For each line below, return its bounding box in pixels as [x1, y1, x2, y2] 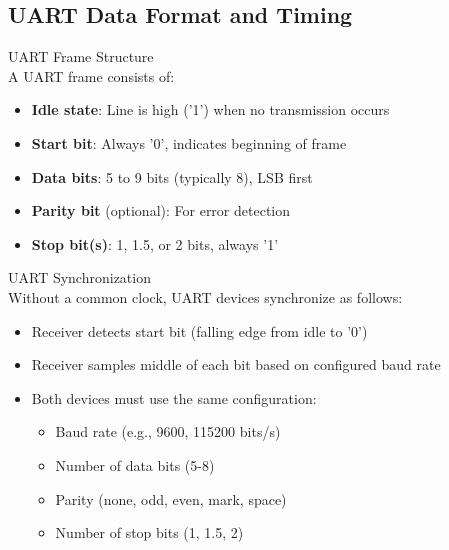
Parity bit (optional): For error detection [31, 200, 291, 221]
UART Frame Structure [8, 46, 154, 67]
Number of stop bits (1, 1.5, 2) [55, 522, 244, 543]
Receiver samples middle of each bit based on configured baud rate [31, 354, 441, 375]
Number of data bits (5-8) [55, 454, 215, 475]
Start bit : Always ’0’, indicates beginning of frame [31, 132, 347, 153]
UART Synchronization [8, 267, 151, 288]
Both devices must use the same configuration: [31, 387, 317, 408]
